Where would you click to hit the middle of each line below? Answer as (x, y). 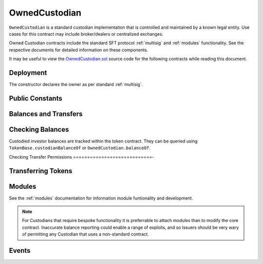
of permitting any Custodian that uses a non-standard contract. (85, 234)
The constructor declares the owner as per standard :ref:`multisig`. (76, 84)
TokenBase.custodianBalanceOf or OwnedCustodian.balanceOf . (80, 148)
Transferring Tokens (41, 171)
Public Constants (36, 98)
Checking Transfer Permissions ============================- (82, 157)
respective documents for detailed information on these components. (79, 50)
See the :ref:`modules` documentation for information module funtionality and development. (101, 198)
